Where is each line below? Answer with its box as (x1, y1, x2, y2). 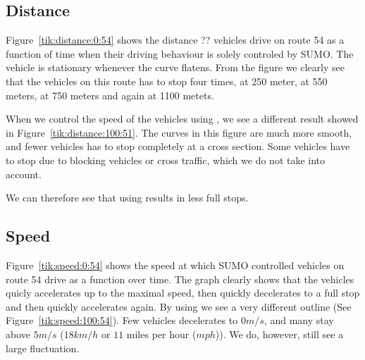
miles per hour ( (126, 326, 197, 341)
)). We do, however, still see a (215, 326, 344, 341)
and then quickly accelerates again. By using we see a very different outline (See (6, 299, 352, 314)
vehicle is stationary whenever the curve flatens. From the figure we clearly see (6, 60, 345, 75)
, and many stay (264, 313, 334, 328)
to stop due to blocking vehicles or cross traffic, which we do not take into (6, 152, 326, 167)
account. (6, 166, 42, 181)
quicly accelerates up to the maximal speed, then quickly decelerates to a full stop (6, 285, 360, 300)
